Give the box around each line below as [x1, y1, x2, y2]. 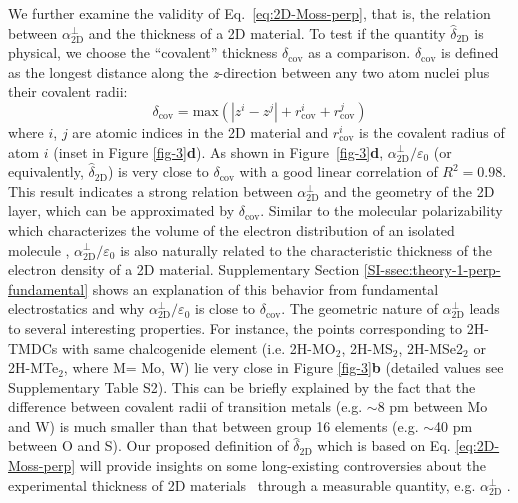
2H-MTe [8, 357, 59, 378]
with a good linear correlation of [239, 161, 438, 182]
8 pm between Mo [377, 396, 488, 417]
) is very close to [107, 161, 209, 182]
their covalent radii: [8, 81, 128, 102]
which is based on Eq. [317, 435, 451, 456]
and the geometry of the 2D [324, 180, 495, 201]
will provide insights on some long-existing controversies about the [79, 455, 486, 476]
